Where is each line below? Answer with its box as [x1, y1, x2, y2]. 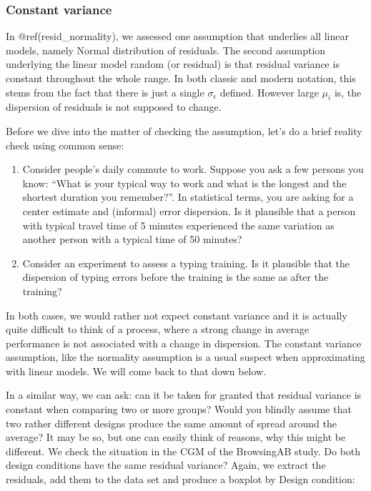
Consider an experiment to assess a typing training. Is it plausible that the [22, 255, 350, 270]
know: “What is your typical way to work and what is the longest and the [22, 175, 347, 190]
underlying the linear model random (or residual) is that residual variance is [6, 56, 340, 71]
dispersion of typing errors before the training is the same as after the [22, 269, 329, 284]
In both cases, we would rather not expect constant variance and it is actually [6, 307, 347, 322]
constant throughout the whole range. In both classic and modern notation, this [6, 71, 356, 85]
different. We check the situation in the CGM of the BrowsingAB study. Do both [6, 443, 361, 458]
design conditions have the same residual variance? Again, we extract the [6, 457, 326, 472]
